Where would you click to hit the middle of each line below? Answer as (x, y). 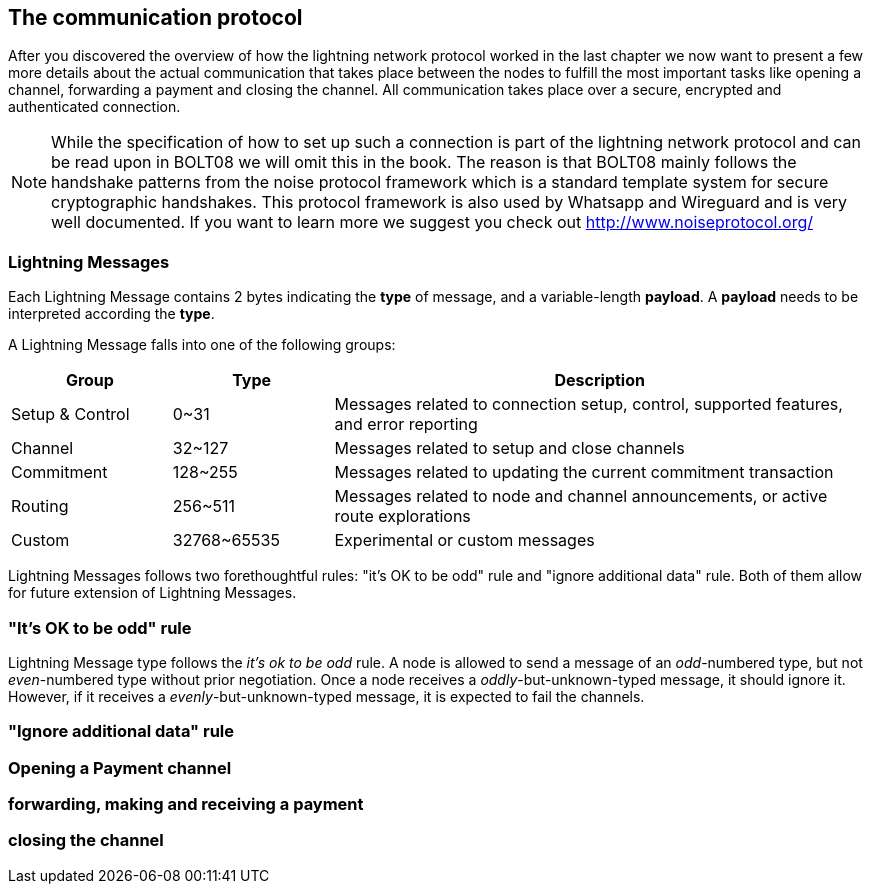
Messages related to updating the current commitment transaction (584, 472)
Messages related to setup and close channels (509, 448)
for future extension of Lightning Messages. (152, 593)
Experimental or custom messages (464, 540)
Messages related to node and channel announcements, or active (581, 496)
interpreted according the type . (111, 314)
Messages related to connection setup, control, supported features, (588, 404)
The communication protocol (155, 17)
